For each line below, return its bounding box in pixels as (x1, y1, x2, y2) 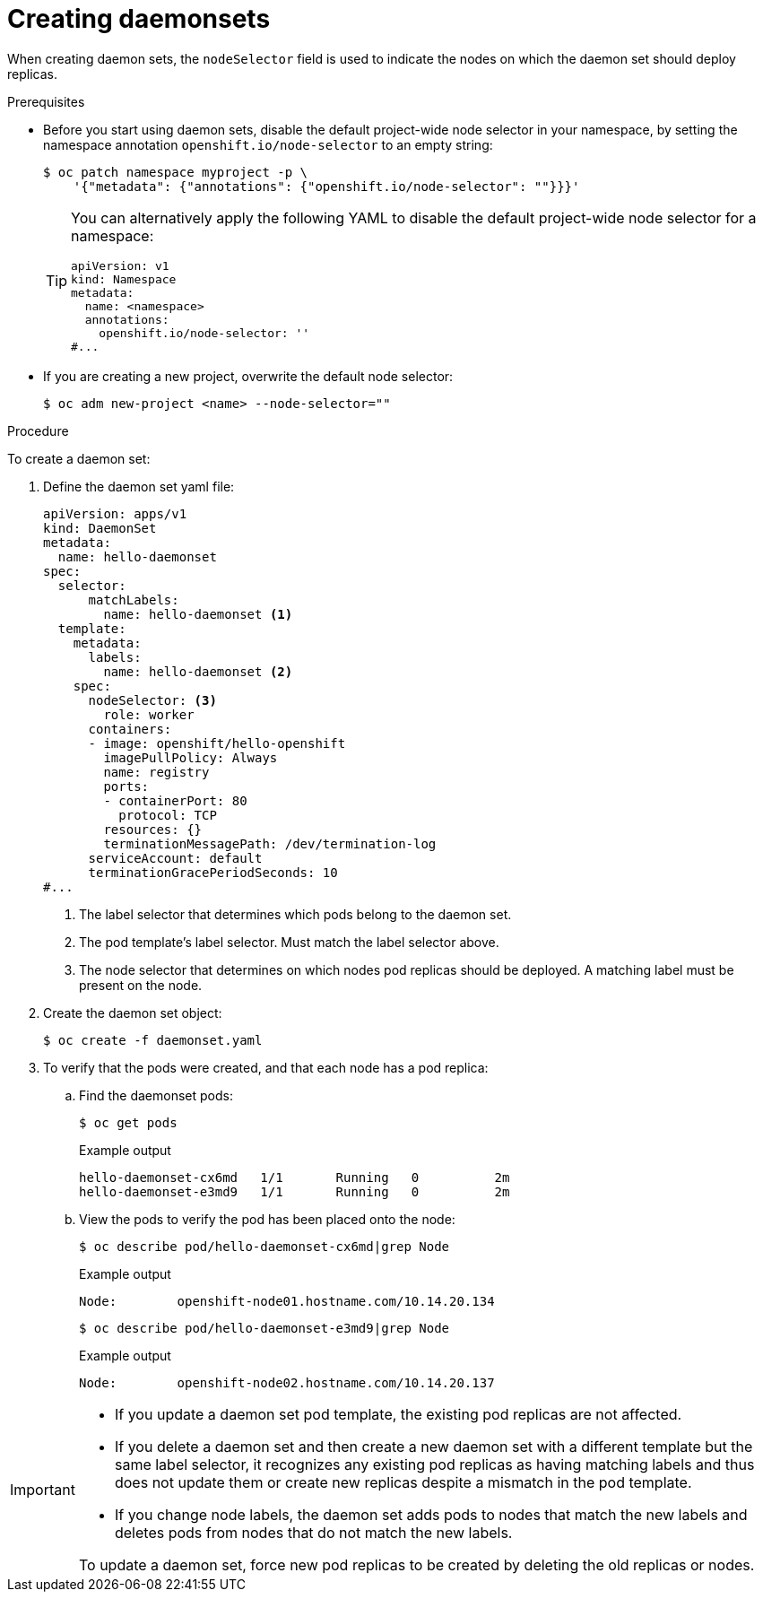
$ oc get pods (79, 1115, 178, 1130)
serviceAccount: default (88, 850, 263, 865)
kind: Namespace (71, 272, 177, 286)
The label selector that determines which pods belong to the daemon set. (79, 906, 512, 922)
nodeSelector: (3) (88, 692, 217, 708)
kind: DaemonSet (43, 520, 157, 535)
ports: (103, 778, 150, 794)
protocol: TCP (118, 807, 217, 822)
